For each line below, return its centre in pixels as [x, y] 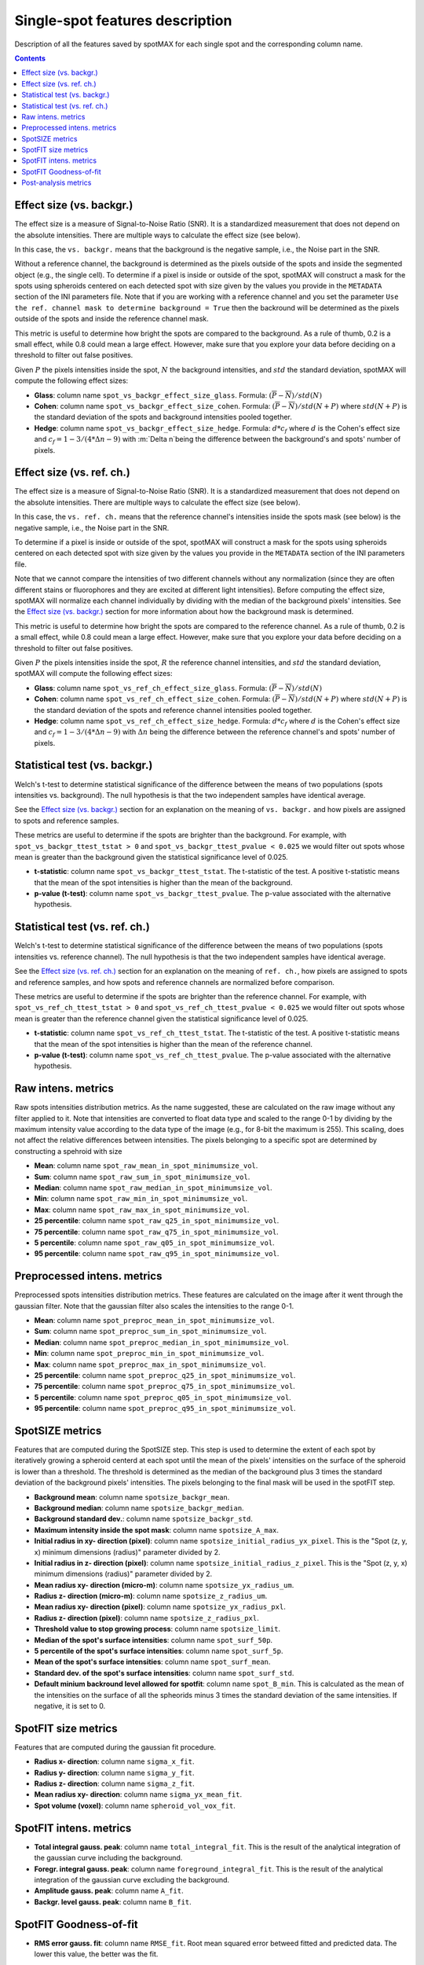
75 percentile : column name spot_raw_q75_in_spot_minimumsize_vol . [156, 1232]
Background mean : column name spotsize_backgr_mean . [132, 1497]
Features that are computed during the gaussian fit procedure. [115, 1747]
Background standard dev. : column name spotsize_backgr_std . [143, 1519]
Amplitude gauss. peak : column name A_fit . [109, 1891]
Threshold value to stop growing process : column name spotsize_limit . [157, 1629]
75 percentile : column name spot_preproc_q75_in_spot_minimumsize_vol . [165, 1387]
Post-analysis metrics [57, 183]
